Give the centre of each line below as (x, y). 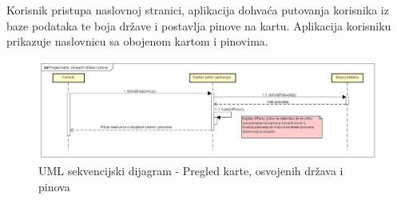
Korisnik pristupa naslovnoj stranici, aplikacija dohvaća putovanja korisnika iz (198, 10)
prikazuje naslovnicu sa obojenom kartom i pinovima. (137, 41)
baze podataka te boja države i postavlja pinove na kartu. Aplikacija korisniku (199, 25)
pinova (54, 186)
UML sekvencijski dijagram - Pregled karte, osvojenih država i (191, 171)
